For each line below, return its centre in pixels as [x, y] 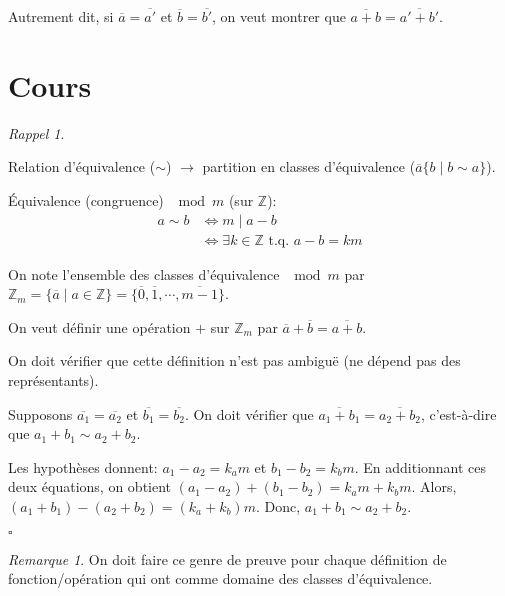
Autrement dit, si [61, 16]
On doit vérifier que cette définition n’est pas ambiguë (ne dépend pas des [234, 360]
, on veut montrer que [279, 16]
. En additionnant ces [420, 466]
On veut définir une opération [99, 326]
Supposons [40, 413]
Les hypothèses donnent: [83, 466]
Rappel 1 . [36, 132]
